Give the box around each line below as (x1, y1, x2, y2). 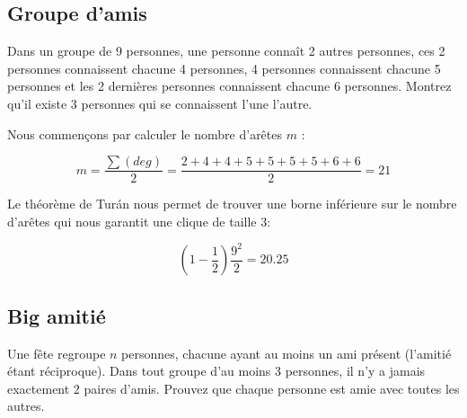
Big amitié (7, 301, 106, 329)
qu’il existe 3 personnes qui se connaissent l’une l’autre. (7, 93, 313, 112)
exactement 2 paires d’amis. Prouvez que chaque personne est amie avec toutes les (7, 378, 460, 397)
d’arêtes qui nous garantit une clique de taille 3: (7, 211, 271, 230)
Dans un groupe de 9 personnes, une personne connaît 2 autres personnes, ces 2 (7, 41, 445, 60)
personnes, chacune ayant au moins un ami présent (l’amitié (121, 343, 452, 362)
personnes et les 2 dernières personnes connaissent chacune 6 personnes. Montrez (7, 76, 452, 95)
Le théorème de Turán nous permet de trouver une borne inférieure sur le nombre (7, 194, 457, 213)
